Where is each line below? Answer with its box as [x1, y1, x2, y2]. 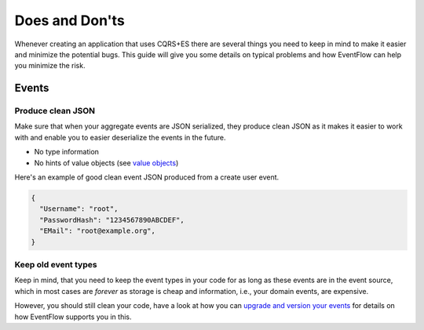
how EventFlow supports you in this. [14, 312, 132, 321]
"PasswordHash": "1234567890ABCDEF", [39, 216, 185, 224]
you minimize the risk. [14, 61, 86, 71]
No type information [34, 147, 100, 157]
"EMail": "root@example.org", [39, 227, 156, 235]
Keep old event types [14, 259, 97, 270]
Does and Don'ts [14, 12, 125, 29]
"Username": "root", [39, 205, 119, 213]
